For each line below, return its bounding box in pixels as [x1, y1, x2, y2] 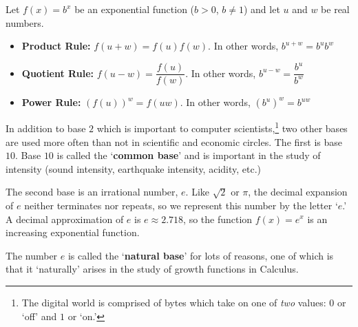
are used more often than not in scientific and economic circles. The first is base [6, 134, 343, 149]
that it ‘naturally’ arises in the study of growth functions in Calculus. [6, 262, 299, 276]
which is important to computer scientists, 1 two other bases [96, 119, 348, 135]
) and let [243, 2, 280, 16]
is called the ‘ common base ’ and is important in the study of [56, 148, 321, 162]
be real [321, 2, 350, 16]
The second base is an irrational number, [6, 184, 178, 199]
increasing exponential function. [6, 225, 140, 240]
